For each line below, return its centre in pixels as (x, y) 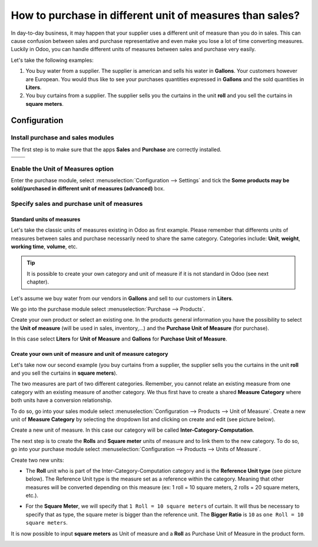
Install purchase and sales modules (62, 138)
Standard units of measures (46, 219)
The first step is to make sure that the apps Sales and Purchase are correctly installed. (116, 149)
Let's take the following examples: (52, 60)
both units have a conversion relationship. (62, 401)
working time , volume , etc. (44, 246)
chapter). (38, 282)
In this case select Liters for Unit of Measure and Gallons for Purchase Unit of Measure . (119, 339)
